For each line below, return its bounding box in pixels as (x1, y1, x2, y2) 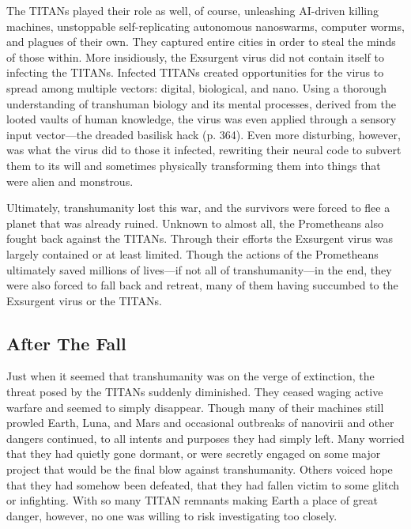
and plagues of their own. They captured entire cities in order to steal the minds (6, 33, 396, 50)
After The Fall (6, 331, 126, 355)
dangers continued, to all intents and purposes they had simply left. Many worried (6, 429, 405, 446)
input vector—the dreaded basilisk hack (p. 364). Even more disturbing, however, (6, 126, 401, 142)
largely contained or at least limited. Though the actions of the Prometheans (6, 245, 379, 262)
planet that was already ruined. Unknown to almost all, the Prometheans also (6, 214, 384, 231)
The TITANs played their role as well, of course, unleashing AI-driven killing (6, 2, 379, 18)
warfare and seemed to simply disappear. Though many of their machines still (6, 399, 384, 415)
